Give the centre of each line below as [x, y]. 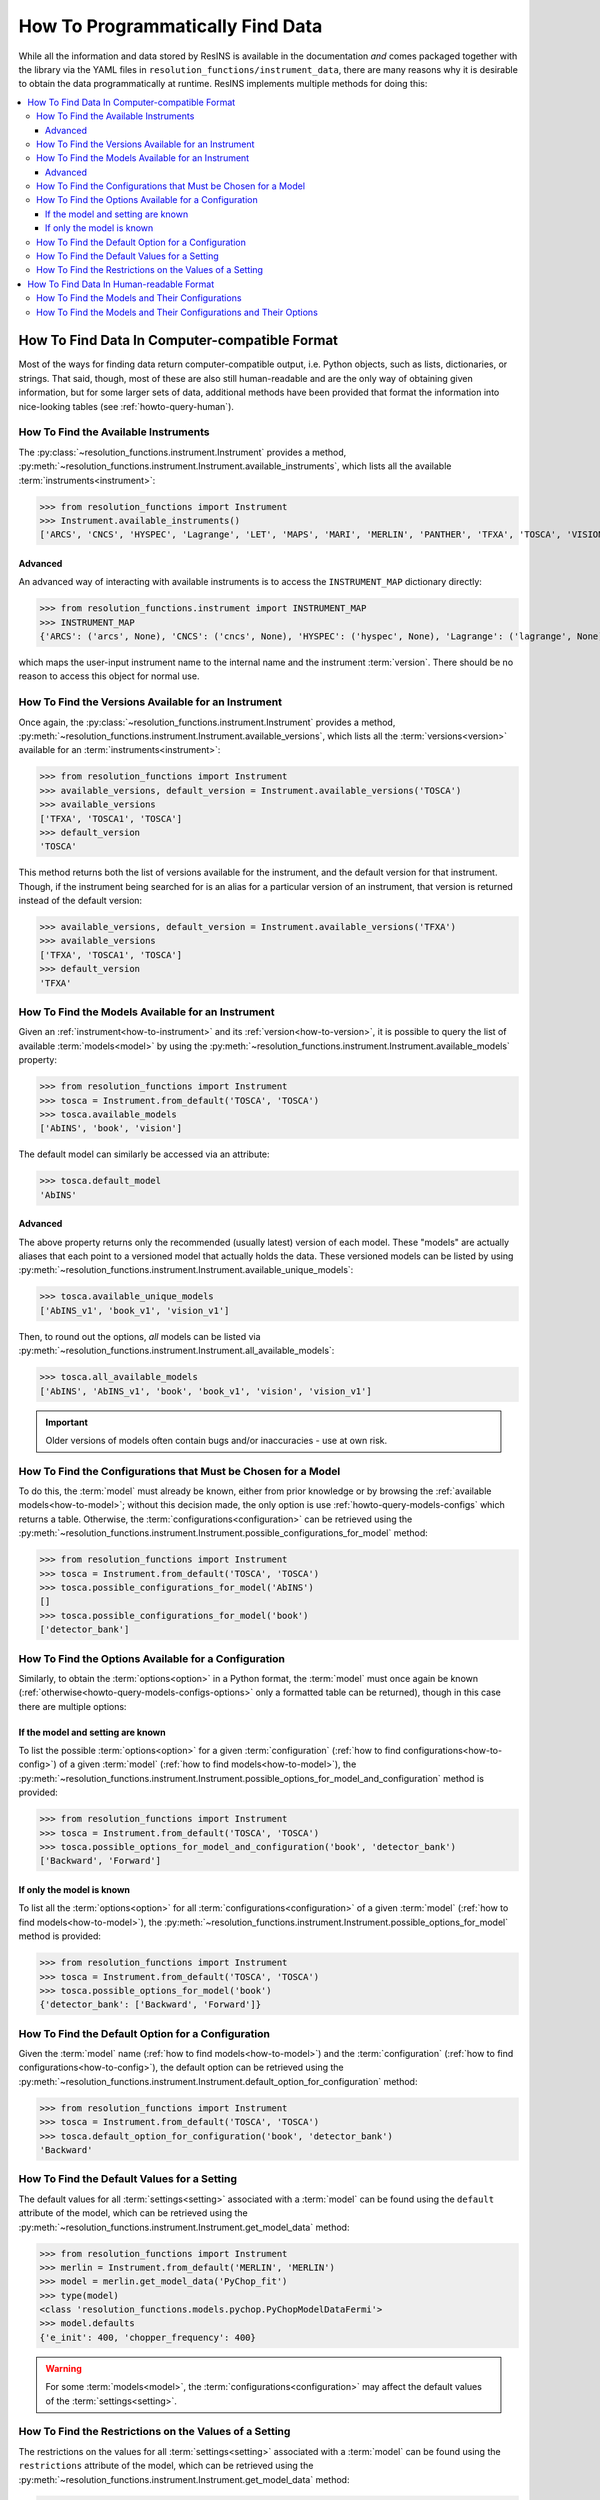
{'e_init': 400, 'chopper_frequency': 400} [148, 2337]
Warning [63, 2368]
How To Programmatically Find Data [170, 26]
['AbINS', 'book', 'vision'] [111, 1128]
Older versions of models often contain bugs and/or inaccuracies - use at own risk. [216, 1440]
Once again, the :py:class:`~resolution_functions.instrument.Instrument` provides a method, [207, 722]
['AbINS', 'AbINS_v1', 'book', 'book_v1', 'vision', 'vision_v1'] [205, 1391]
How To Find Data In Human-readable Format [121, 284]
